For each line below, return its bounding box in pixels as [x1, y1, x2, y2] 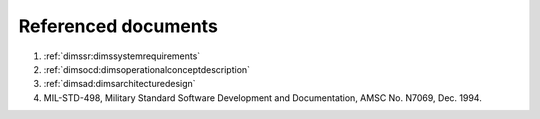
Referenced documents [18, 15, 219, 37]
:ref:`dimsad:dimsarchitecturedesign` [43, 78, 196, 90]
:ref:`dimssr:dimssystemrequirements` [43, 50, 201, 62]
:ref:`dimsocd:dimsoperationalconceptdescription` [43, 63, 250, 75]
